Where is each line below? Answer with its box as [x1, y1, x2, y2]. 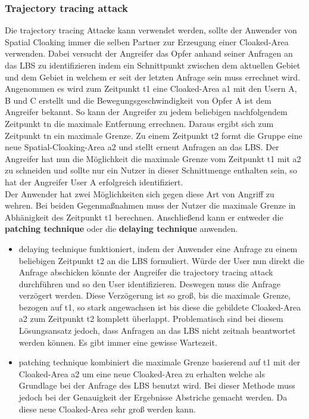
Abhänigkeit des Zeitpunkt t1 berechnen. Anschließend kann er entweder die [5, 210, 283, 223]
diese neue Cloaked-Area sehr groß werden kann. [18, 402, 196, 415]
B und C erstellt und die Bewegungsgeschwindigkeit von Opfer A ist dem [5, 94, 271, 106]
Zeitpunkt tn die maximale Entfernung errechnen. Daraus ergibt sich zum [5, 117, 274, 129]
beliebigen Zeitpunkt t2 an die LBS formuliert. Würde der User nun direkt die [18, 254, 304, 266]
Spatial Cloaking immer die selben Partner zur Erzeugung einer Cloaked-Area [5, 35, 289, 48]
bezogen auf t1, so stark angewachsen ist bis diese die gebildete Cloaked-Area [18, 300, 301, 313]
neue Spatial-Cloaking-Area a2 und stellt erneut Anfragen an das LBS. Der [5, 141, 279, 153]
